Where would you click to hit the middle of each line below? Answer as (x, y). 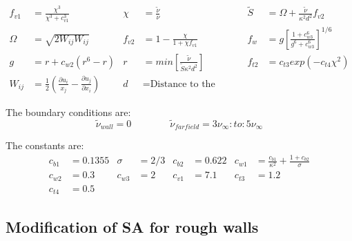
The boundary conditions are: (68, 112)
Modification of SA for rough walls (132, 226)
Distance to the (183, 84)
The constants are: (45, 145)
